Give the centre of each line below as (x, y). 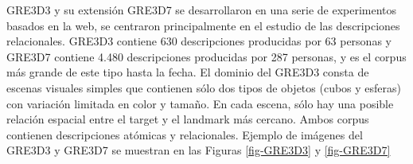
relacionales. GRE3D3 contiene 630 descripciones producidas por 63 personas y (199, 41)
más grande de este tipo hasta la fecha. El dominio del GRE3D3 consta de (188, 72)
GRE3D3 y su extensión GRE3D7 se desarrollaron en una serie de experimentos (202, 10)
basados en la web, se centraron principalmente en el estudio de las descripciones (203, 25)
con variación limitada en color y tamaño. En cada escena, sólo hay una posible (200, 103)
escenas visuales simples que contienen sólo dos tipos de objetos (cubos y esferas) (204, 87)
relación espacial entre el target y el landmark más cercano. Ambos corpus (188, 119)
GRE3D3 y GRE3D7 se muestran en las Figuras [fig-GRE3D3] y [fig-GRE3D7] (199, 150)
